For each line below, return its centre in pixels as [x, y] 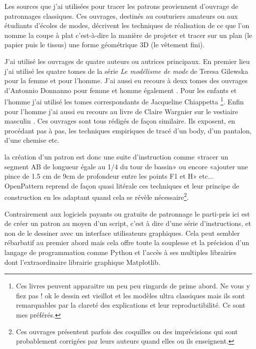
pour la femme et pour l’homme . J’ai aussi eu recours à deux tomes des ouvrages [126, 80]
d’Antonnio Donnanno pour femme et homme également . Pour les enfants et [121, 90]
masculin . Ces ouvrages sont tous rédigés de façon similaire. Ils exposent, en [120, 121]
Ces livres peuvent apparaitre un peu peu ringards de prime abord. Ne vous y [133, 286]
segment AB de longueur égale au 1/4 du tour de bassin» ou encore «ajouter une [126, 166]
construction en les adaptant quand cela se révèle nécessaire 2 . [97, 196]
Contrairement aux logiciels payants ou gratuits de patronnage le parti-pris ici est [127, 213]
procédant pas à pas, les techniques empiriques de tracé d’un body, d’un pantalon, [128, 130]
